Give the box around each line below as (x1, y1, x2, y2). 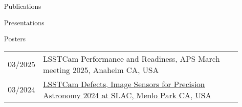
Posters (4, 34, 26, 44)
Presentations (4, 17, 44, 27)
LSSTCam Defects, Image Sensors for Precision (43, 78, 205, 89)
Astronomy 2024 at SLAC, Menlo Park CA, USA (43, 89, 212, 101)
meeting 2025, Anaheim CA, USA (43, 64, 159, 75)
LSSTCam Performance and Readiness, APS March (43, 53, 220, 64)
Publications (4, 1, 41, 11)
